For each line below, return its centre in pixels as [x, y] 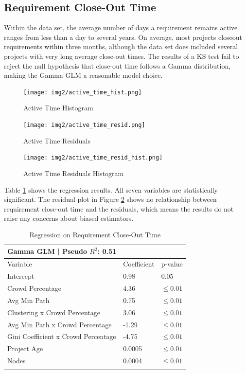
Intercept [21, 276]
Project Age [25, 348]
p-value [172, 264]
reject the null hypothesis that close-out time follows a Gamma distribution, [117, 65]
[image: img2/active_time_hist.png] [83, 92]
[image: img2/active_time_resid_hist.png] [93, 158]
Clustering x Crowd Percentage [54, 312]
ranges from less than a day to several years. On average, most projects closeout [123, 37]
